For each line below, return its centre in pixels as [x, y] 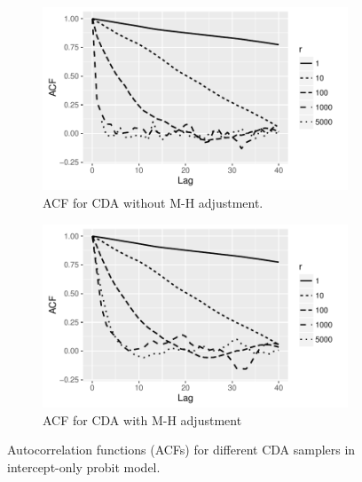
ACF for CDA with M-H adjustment [142, 419]
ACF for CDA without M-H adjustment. [153, 202]
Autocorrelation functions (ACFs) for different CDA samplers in [181, 450]
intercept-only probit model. [84, 466]
